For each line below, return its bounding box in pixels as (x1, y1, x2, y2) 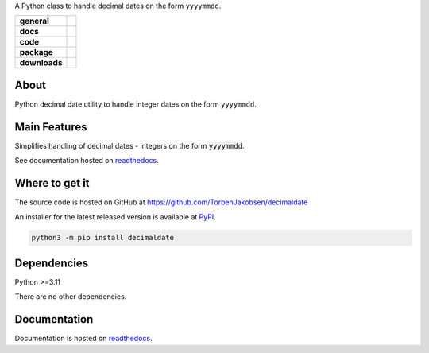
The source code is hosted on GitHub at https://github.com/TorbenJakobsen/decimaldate (14, 197, 308, 207)
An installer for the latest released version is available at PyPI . (14, 211, 216, 222)
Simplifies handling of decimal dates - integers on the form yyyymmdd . (14, 141, 245, 150)
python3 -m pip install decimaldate (31, 233, 175, 242)
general (19, 16, 49, 27)
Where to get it (14, 176, 91, 190)
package (19, 47, 53, 58)
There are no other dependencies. (14, 292, 127, 301)
